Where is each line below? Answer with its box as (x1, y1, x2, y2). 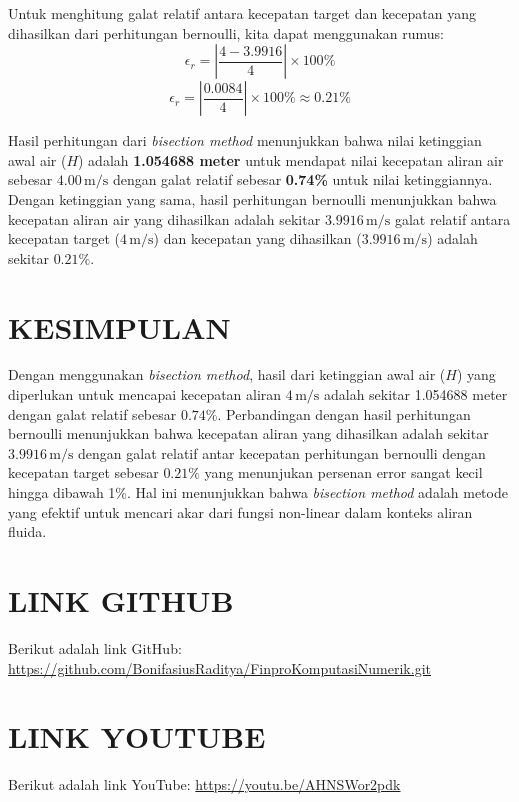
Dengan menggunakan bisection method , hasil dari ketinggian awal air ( (8, 364, 446, 385)
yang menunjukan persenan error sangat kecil (204, 462, 483, 483)
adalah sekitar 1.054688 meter (323, 384, 508, 405)
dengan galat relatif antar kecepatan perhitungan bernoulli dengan (78, 442, 486, 463)
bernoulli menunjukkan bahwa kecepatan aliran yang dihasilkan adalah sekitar (8, 423, 489, 444)
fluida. (8, 521, 47, 542)
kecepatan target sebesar (8, 462, 159, 483)
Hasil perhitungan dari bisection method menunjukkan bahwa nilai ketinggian (8, 130, 482, 151)
